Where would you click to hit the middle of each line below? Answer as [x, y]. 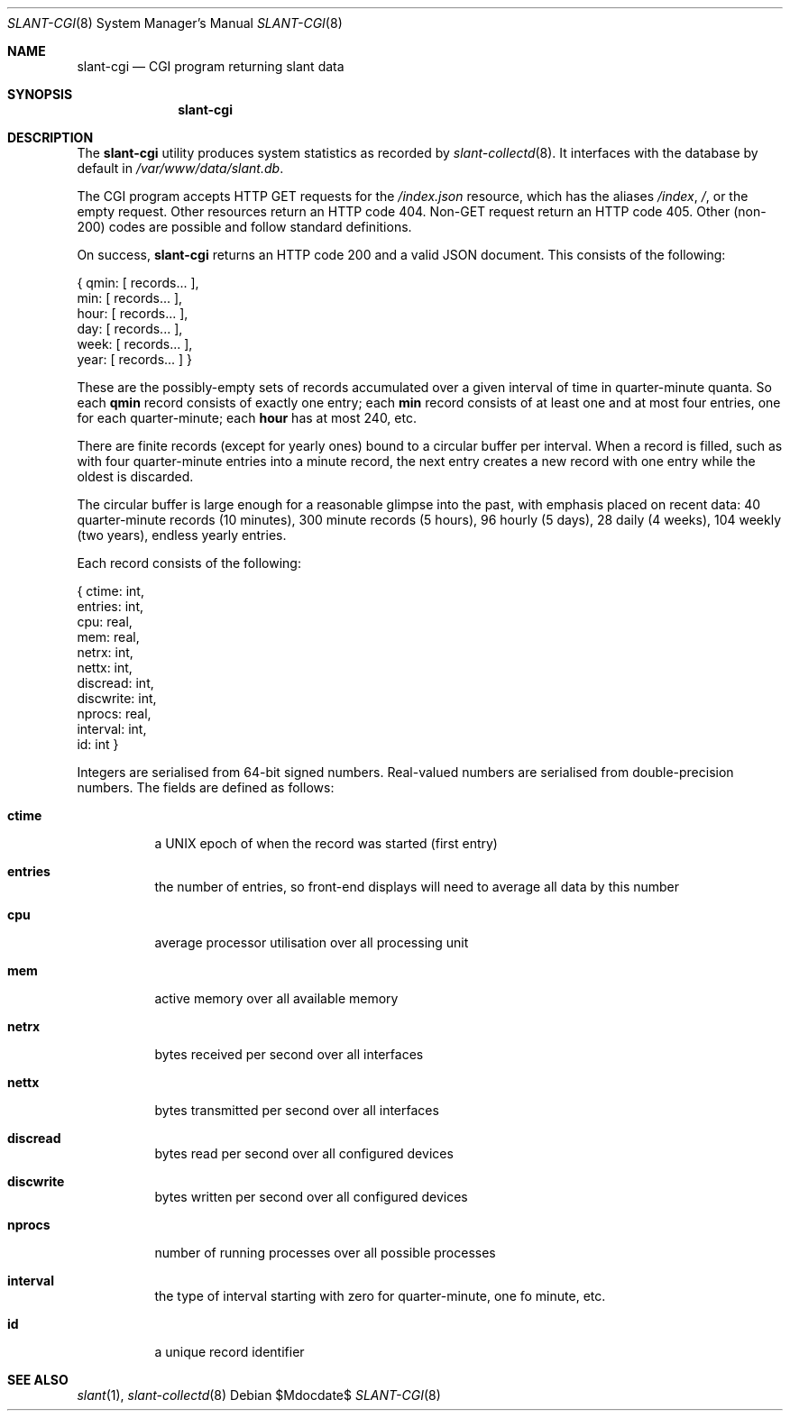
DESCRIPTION [51, 137]
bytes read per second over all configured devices [304, 1153]
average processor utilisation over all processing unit [312, 942]
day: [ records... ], [130, 329]
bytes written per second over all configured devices [311, 1197]
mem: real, [108, 637]
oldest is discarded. [135, 476]
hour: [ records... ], [133, 313]
